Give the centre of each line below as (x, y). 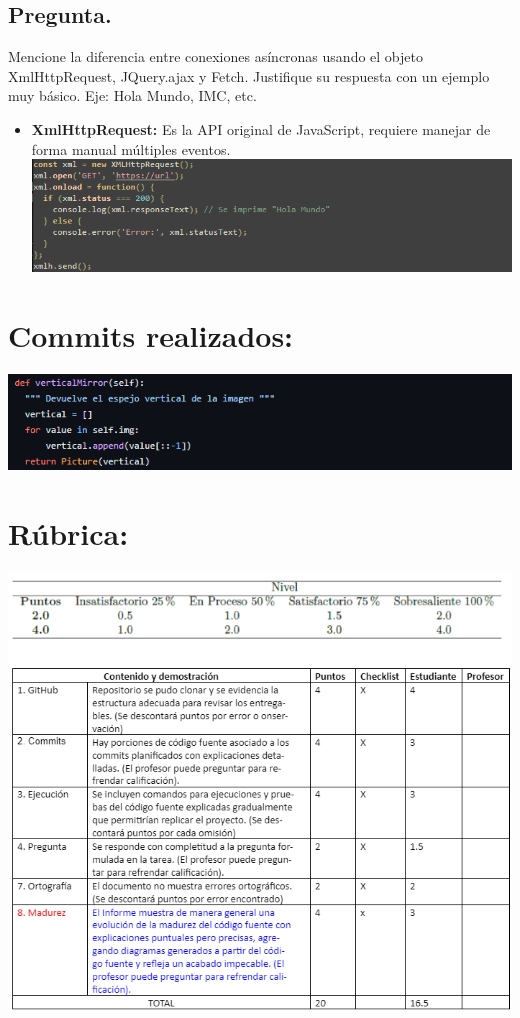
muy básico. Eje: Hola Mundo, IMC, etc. (132, 95)
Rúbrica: (68, 532)
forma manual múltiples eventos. (131, 148)
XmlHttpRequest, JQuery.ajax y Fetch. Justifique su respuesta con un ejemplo (249, 75)
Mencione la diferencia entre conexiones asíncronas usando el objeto (215, 56)
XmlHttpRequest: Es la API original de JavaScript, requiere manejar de (261, 128)
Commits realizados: (151, 334)
